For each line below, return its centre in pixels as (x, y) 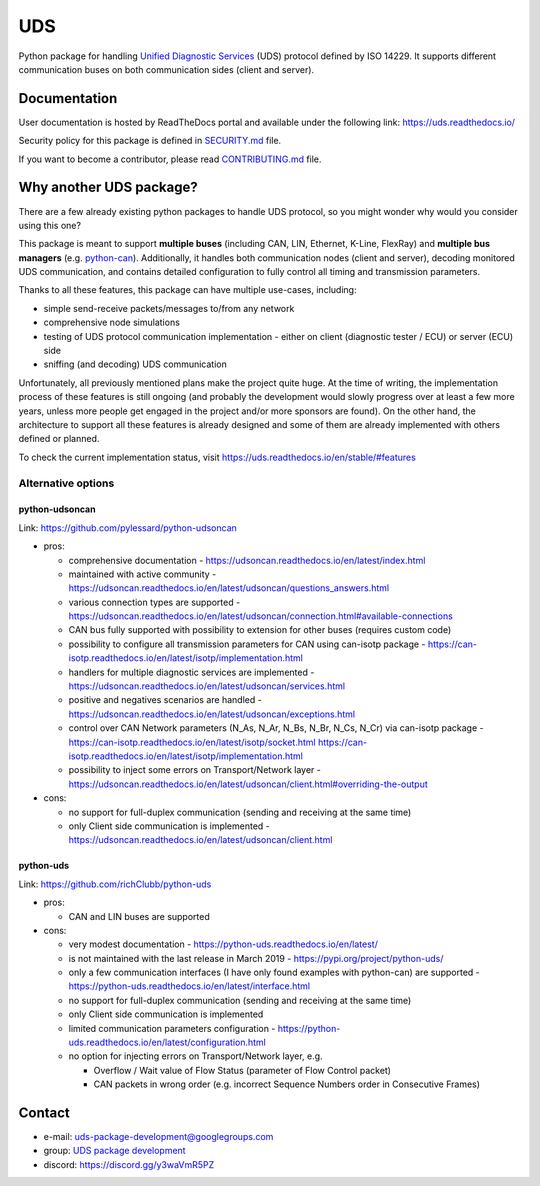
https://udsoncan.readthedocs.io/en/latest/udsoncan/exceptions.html (211, 714)
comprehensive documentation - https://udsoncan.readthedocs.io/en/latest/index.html (247, 560)
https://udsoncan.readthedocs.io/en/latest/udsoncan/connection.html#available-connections (261, 616)
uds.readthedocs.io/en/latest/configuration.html (167, 1042)
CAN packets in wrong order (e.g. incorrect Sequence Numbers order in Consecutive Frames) (286, 1084)
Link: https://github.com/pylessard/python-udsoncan (127, 527)
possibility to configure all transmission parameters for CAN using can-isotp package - (247, 644)
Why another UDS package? (108, 187)
